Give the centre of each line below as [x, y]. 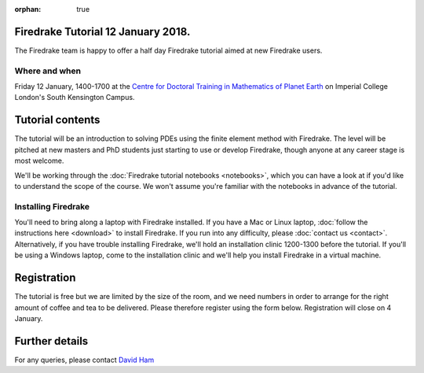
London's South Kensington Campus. [75, 98]
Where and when [48, 71]
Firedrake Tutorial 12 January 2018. [102, 31]
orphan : [28, 9]
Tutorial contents [57, 120]
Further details [51, 341]
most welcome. [39, 161]
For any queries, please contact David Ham [84, 360]
